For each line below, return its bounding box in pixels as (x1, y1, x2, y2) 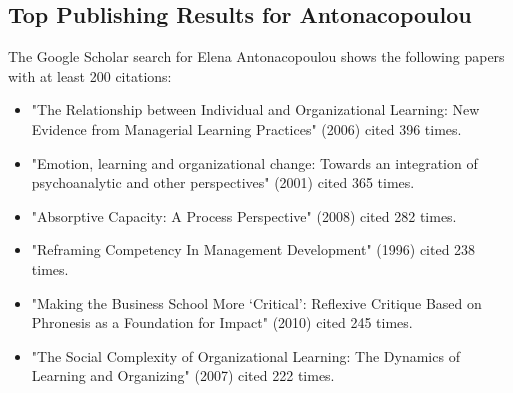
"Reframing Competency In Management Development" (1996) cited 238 (31, 239, 476, 260)
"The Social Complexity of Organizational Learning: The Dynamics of (31, 345, 460, 366)
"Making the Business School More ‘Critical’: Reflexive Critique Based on (31, 292, 482, 313)
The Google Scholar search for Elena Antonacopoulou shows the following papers (8, 46, 505, 67)
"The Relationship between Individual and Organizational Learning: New (31, 99, 480, 120)
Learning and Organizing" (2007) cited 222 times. (31, 365, 335, 386)
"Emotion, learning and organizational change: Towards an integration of (31, 152, 478, 173)
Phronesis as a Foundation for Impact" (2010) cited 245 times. (31, 312, 413, 333)
